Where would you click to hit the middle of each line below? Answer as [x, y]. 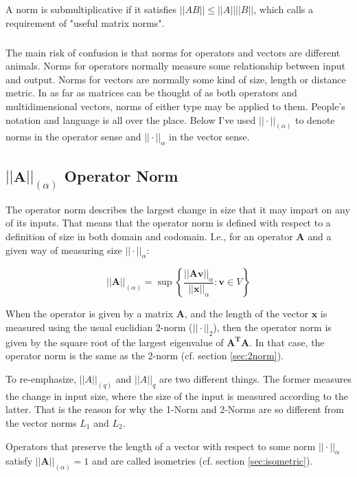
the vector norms [41, 422]
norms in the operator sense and [73, 137]
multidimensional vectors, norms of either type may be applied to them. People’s [175, 106]
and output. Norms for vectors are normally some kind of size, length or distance [176, 79]
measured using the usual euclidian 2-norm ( [99, 327]
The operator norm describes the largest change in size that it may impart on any [178, 209]
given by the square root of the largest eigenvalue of [115, 342]
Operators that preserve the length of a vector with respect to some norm [161, 446]
